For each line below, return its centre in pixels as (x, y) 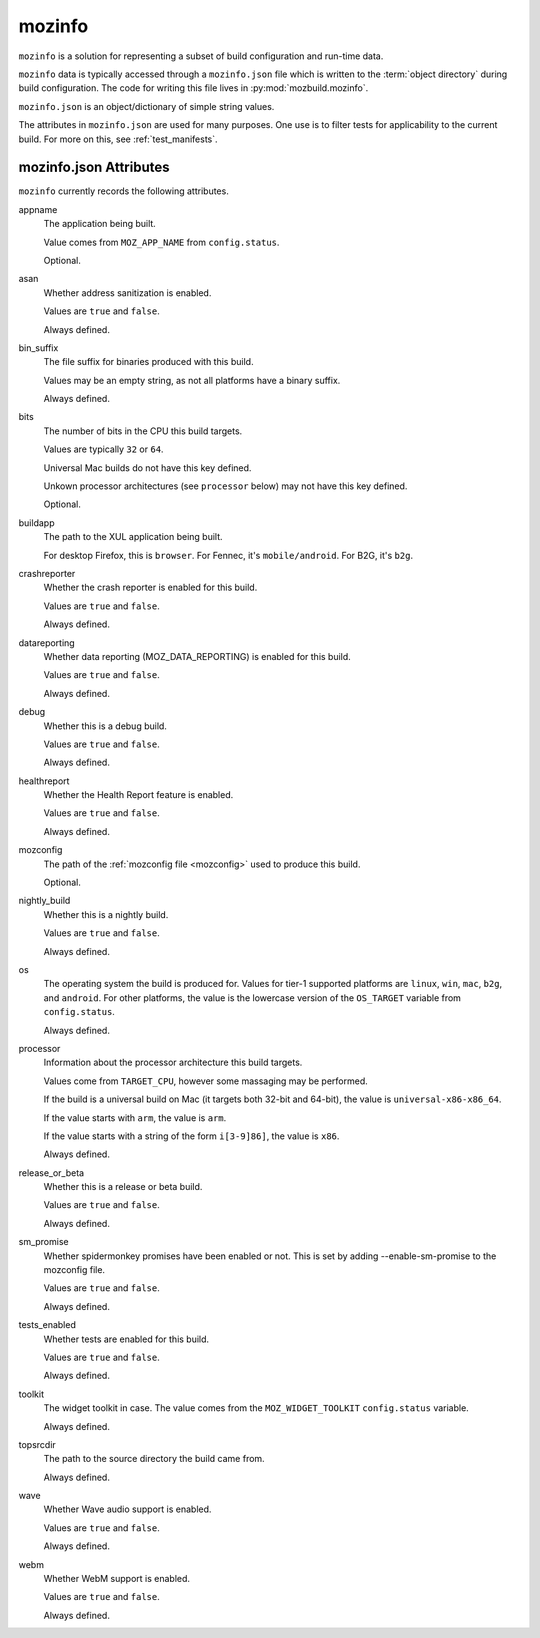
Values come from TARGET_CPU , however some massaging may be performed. (206, 1081)
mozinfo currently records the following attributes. (123, 191)
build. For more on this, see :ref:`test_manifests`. (118, 139)
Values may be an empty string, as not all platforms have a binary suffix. (192, 380)
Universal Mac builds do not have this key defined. (147, 467)
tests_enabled (47, 1325)
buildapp (36, 522)
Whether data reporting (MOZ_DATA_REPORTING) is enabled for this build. (197, 656)
